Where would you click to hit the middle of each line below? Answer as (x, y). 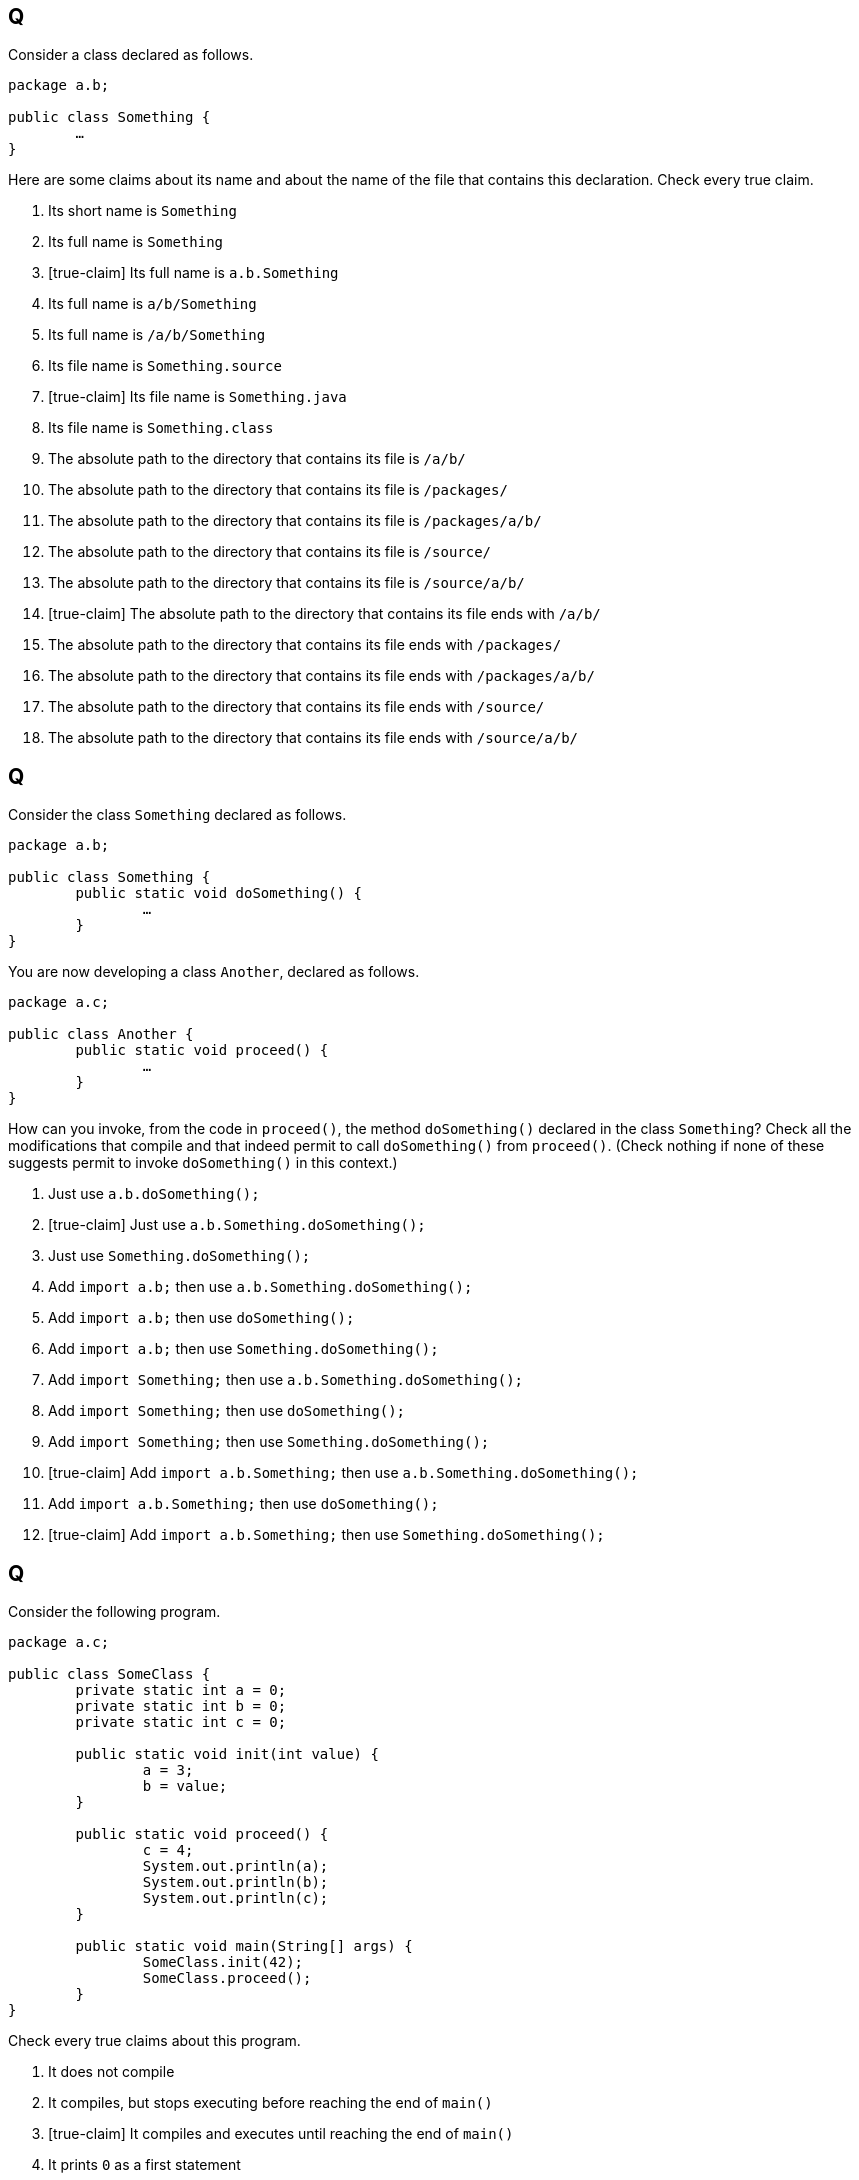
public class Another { (101, 1034)
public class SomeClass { (109, 1674)
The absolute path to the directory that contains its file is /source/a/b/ (286, 583)
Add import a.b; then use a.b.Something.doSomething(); (260, 1287)
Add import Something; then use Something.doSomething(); (269, 1442)
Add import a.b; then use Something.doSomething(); (243, 1349)
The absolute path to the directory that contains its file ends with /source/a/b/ (313, 738)
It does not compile (111, 2072)
